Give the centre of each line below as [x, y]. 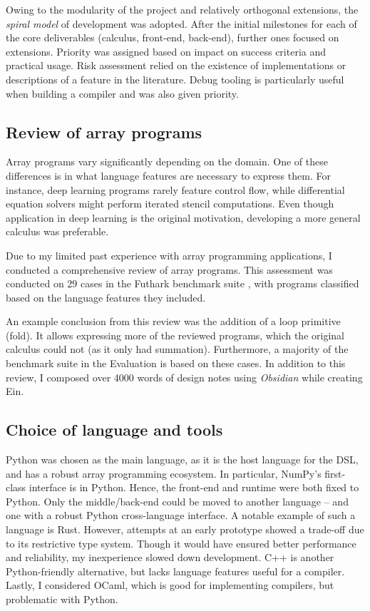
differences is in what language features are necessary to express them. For [168, 175]
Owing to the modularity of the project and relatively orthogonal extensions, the [182, 9]
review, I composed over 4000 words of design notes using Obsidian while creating [184, 377]
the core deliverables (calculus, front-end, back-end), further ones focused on [173, 37]
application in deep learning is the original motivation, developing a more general [183, 217]
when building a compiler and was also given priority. [122, 93]
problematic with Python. [62, 599]
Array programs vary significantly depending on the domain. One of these [167, 161]
